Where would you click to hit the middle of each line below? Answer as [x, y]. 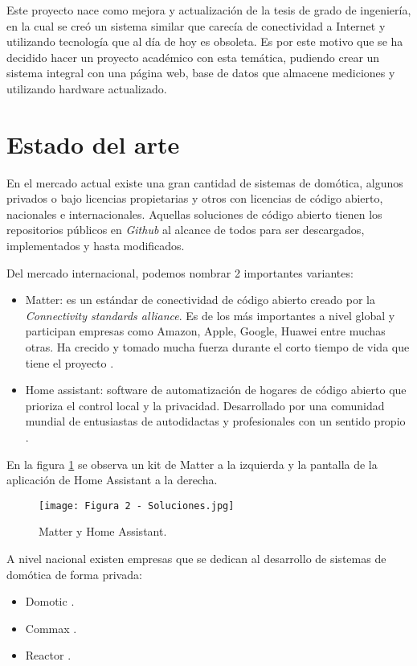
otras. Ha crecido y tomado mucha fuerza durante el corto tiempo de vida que [217, 347]
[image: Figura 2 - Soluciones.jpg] [137, 506]
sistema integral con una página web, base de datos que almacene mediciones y [201, 73]
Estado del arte [93, 144]
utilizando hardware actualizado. [87, 88]
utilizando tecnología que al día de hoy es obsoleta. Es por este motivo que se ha [205, 41]
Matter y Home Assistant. [103, 531]
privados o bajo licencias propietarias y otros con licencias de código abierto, [195, 198]
